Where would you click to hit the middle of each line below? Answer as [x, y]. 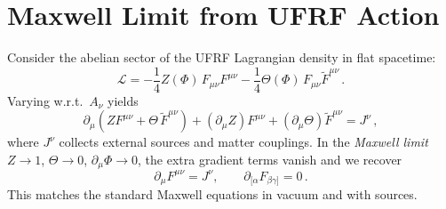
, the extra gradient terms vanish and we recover [270, 159]
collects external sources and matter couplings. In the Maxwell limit [243, 142]
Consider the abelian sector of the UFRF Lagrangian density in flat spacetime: [222, 57]
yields [123, 100]
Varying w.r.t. [45, 100]
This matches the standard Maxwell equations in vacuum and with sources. [212, 194]
